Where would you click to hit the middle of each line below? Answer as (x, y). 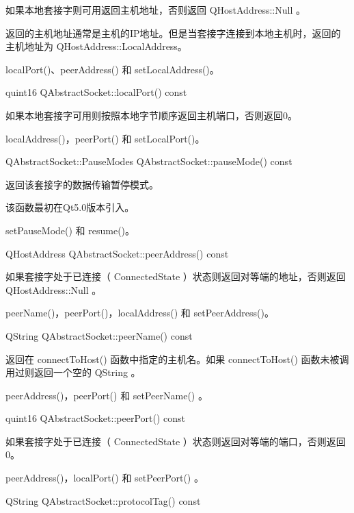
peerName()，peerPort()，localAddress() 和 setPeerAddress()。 (140, 313)
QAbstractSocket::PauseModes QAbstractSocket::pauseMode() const (149, 161)
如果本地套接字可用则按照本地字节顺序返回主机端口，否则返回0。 (151, 115)
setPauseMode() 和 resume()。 (70, 230)
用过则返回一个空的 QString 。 (73, 372)
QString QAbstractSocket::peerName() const (99, 335)
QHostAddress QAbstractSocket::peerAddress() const (117, 253)
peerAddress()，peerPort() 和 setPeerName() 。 (107, 395)
